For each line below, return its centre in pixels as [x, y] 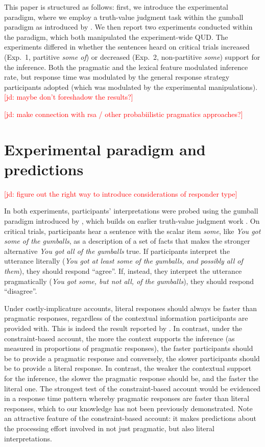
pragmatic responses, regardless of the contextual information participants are [126, 318]
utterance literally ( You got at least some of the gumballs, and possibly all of [124, 261]
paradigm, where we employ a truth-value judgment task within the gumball [124, 17]
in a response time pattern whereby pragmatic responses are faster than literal [127, 398]
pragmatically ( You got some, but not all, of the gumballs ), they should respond [129, 281]
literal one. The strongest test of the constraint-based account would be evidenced [132, 388]
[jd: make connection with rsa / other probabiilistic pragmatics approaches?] [124, 114]
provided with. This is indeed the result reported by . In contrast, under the [123, 328]
